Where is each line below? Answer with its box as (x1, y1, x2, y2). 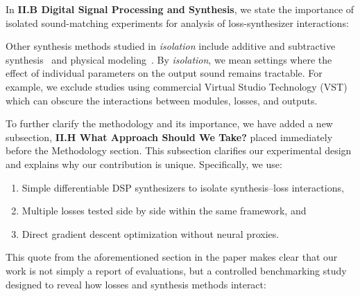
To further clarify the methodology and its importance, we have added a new (6, 116, 333, 131)
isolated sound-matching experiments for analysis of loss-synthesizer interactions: (6, 15, 349, 30)
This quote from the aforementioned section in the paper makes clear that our (6, 250, 338, 264)
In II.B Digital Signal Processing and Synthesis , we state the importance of (6, 2, 354, 16)
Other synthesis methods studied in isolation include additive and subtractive (6, 39, 336, 53)
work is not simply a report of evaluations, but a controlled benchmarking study (6, 263, 347, 277)
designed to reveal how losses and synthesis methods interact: (6, 277, 266, 291)
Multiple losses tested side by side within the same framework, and (22, 203, 307, 218)
